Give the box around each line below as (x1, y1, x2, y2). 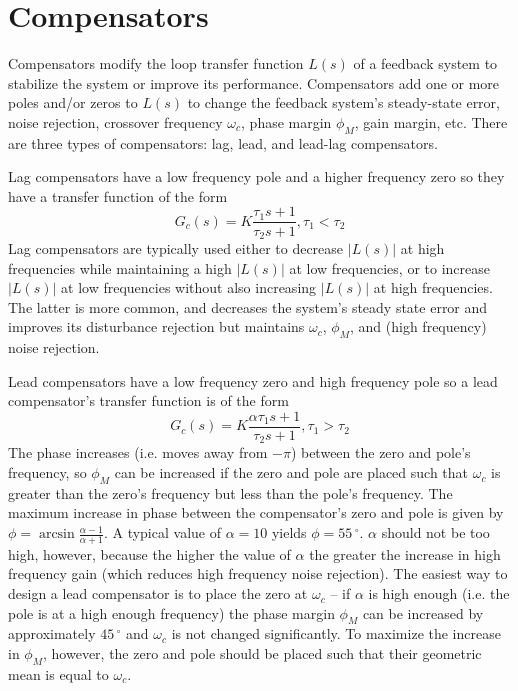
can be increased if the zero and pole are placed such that (114, 462, 469, 483)
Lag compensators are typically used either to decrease (8, 238, 344, 258)
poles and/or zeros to (8, 92, 138, 113)
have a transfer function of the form (8, 185, 228, 206)
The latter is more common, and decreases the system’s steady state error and (8, 296, 488, 317)
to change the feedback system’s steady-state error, (187, 92, 500, 113)
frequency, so (8, 462, 87, 483)
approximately (8, 623, 96, 644)
